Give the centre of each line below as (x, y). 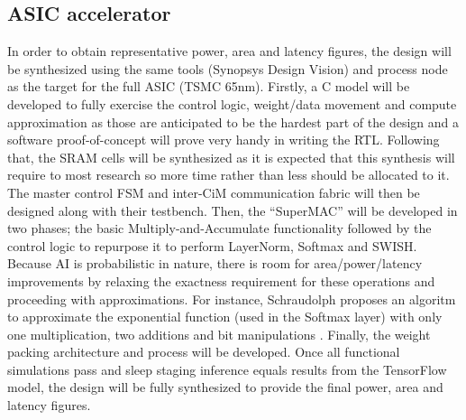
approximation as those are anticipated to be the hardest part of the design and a (233, 121)
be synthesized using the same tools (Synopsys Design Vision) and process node (228, 68)
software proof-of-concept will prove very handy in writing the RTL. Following (224, 140)
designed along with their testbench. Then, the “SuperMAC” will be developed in (233, 210)
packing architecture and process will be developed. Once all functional (204, 352)
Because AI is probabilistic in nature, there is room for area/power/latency (215, 263)
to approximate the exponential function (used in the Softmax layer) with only (225, 317)
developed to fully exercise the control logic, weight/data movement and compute (232, 103)
